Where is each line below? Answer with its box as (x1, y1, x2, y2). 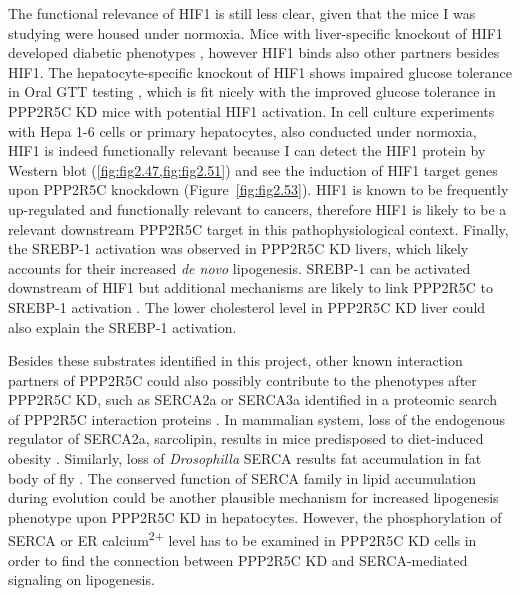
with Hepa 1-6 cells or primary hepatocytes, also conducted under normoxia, (8, 120, 477, 141)
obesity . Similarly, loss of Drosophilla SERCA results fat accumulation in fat (8, 448, 482, 469)
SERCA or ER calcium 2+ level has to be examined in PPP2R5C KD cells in (8, 527, 477, 551)
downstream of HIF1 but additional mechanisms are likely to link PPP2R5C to (8, 277, 494, 298)
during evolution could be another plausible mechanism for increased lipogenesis (8, 487, 499, 508)
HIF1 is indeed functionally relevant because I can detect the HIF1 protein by (8, 140, 486, 161)
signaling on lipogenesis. (8, 569, 155, 590)
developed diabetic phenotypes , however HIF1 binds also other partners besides (8, 42, 500, 63)
